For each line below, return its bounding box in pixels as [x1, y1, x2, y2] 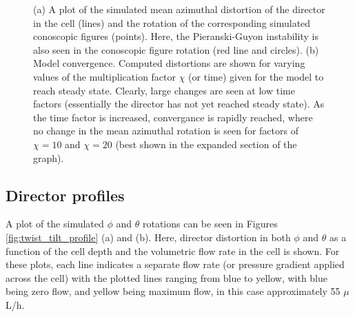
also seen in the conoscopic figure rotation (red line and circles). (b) [33, 42, 319, 57]
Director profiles [6, 184, 125, 205]
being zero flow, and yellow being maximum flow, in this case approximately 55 [6, 284, 341, 298]
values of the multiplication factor [33, 69, 176, 83]
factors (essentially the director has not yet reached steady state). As [33, 96, 325, 111]
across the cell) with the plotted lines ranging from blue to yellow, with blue [6, 270, 328, 285]
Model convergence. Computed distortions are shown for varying [33, 56, 305, 70]
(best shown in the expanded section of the [115, 136, 297, 151]
